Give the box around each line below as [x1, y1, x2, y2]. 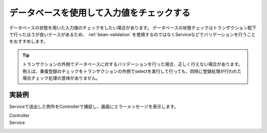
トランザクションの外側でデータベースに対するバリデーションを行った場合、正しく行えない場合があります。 [22, 61, 243, 67]
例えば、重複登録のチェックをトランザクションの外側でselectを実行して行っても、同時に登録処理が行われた [22, 68, 242, 74]
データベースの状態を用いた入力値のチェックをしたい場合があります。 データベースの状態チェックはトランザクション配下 [9, 25, 257, 31]
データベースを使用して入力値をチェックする [9, 7, 190, 18]
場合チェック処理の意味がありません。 [22, 75, 101, 81]
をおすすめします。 [9, 39, 48, 44]
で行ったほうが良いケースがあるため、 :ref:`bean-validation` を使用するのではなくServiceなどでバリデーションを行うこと [9, 31, 256, 37]
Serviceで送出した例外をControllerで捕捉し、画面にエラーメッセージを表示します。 [9, 103, 178, 109]
